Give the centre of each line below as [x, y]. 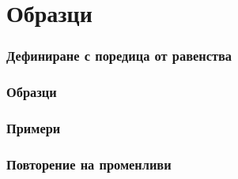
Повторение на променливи [89, 164]
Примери [34, 127]
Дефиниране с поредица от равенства [119, 56]
